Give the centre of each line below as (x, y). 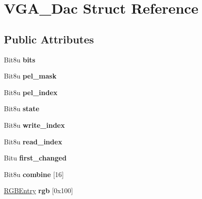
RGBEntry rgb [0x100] (39, 190)
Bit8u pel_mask (30, 76)
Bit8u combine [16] (34, 174)
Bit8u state (22, 109)
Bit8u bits (20, 59)
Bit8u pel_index (31, 92)
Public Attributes (49, 39)
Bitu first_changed (35, 158)
